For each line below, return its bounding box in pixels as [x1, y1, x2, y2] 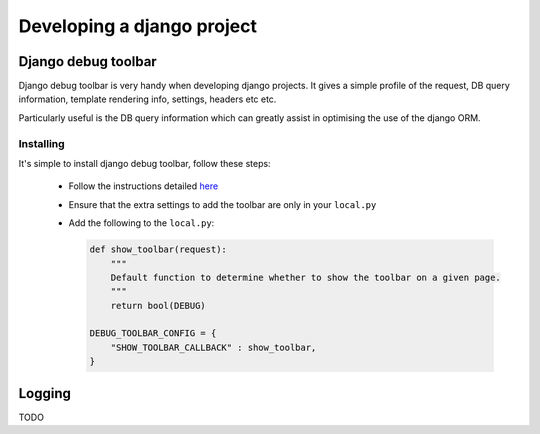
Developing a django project [18, 15, 257, 37]
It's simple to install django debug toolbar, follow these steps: [18, 157, 271, 169]
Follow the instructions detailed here [68, 180, 219, 192]
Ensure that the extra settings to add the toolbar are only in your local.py [68, 198, 377, 210]
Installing [18, 136, 65, 150]
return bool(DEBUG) [110, 300, 207, 311]
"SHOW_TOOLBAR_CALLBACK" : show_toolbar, [110, 341, 317, 353]
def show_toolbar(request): [89, 244, 227, 255]
